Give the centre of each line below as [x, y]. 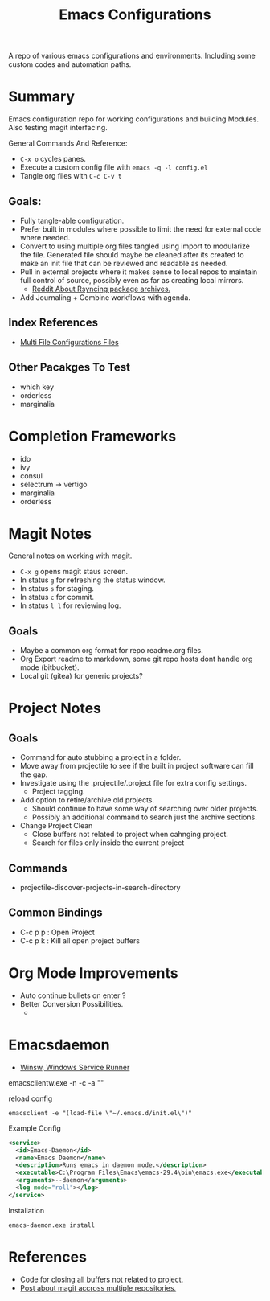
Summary [41, 97]
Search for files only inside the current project [108, 843]
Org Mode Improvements [93, 973]
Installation [27, 1210]
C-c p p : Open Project [57, 932]
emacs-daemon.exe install [51, 1225]
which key [37, 387]
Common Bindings [55, 913]
